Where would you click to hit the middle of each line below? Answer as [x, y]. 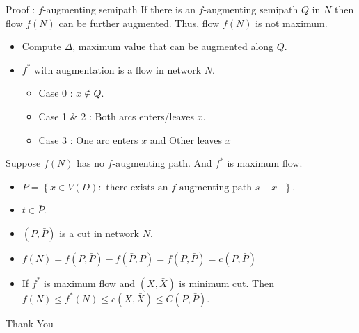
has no [90, 163]
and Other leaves [186, 139]
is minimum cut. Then [226, 283]
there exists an [137, 187]
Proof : [21, 9]
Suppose [23, 163]
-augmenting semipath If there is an [119, 9]
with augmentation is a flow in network [118, 69]
